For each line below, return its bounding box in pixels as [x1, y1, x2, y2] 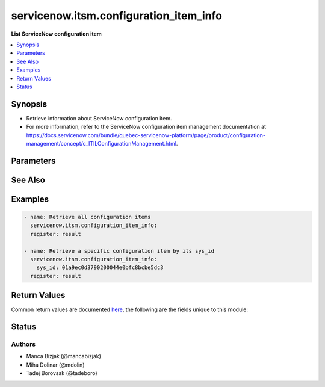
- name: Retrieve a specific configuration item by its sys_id [23, 247, 215, 254]
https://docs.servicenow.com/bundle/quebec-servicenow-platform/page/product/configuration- [26, 131, 266, 138]
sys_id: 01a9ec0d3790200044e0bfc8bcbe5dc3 [36, 264, 164, 271]
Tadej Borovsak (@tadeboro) [26, 370, 97, 377]
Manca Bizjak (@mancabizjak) [26, 353, 102, 360]
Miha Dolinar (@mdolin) [26, 361, 85, 368]
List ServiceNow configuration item [11, 30, 102, 37]
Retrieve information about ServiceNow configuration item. [26, 114, 172, 122]
